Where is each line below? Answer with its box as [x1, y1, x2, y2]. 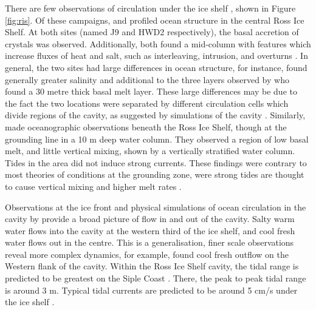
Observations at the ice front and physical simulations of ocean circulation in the [5, 200, 306, 213]
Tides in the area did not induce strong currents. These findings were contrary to [5, 156, 307, 169]
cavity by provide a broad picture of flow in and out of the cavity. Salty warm [5, 212, 295, 225]
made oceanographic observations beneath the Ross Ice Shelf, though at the [5, 120, 287, 133]
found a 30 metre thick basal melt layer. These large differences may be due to [5, 85, 297, 98]
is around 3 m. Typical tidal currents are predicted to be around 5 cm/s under [5, 283, 298, 296]
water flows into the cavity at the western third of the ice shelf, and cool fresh [5, 224, 295, 237]
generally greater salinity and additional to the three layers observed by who [5, 73, 289, 86]
